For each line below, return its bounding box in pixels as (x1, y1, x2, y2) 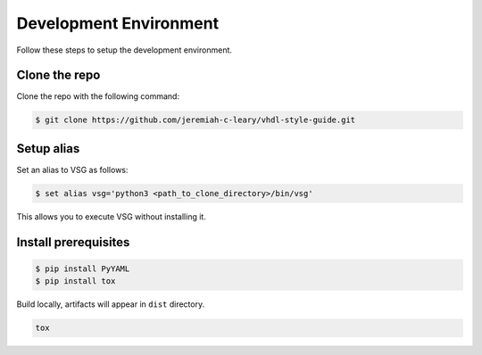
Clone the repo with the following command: (16, 91, 180, 102)
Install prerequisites (16, 235, 130, 250)
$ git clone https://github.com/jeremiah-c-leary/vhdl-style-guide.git (35, 115, 356, 125)
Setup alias (16, 141, 80, 156)
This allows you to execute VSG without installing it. (16, 211, 207, 222)
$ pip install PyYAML (35, 263, 130, 274)
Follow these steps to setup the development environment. (16, 45, 232, 55)
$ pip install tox (35, 277, 116, 286)
